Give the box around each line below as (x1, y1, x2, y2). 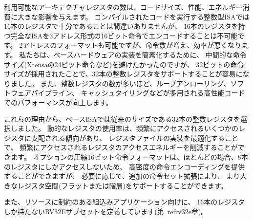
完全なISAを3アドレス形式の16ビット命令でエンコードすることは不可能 (10, 30, 238, 40)
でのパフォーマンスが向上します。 (4, 97, 113, 107)
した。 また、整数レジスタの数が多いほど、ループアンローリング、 (17, 78, 231, 88)
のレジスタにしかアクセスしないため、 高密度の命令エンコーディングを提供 (4, 161, 245, 171)
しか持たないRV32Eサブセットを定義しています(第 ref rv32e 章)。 (4, 206, 208, 216)
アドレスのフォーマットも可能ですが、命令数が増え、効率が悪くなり (22, 40, 241, 50)
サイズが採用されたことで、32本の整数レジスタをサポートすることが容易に (4, 69, 243, 79)
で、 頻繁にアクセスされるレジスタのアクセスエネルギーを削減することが (4, 142, 238, 152)
